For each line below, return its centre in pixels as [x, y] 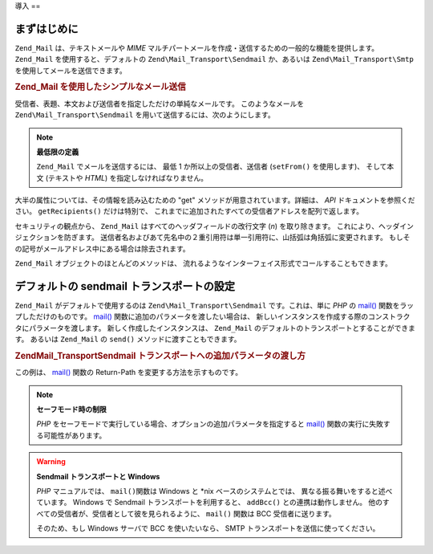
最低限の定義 [58, 152]
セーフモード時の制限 [72, 409]
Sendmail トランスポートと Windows [98, 476]
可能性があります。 [75, 435]
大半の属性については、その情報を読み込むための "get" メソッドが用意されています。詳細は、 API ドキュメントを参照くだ [215, 200]
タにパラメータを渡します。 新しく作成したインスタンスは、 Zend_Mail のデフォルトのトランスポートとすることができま [215, 328]
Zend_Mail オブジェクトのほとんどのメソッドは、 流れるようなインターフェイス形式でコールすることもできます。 [204, 263]
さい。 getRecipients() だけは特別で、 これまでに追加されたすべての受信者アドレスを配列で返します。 [189, 211]
